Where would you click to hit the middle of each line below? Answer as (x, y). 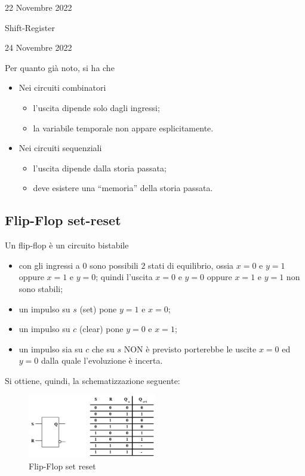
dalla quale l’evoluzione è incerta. (102, 360)
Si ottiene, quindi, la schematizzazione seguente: (93, 380)
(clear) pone (101, 329)
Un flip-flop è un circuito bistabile (67, 245)
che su (103, 348)
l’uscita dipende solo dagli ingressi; (96, 107)
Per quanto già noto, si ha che (60, 67)
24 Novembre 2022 (38, 47)
